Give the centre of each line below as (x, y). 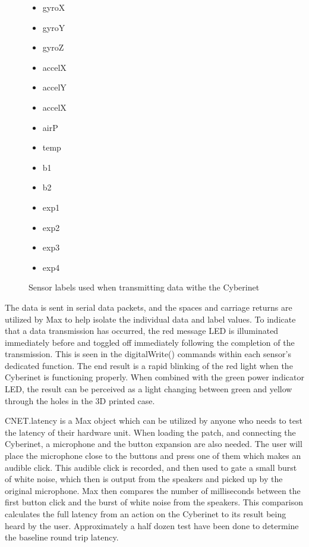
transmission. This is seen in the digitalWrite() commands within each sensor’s (148, 354)
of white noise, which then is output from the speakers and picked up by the (144, 479)
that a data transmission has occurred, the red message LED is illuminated (142, 331)
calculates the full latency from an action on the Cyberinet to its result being (146, 514)
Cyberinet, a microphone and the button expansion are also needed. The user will (154, 444)
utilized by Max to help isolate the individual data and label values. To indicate (150, 319)
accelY (54, 87)
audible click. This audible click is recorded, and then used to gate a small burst (151, 467)
